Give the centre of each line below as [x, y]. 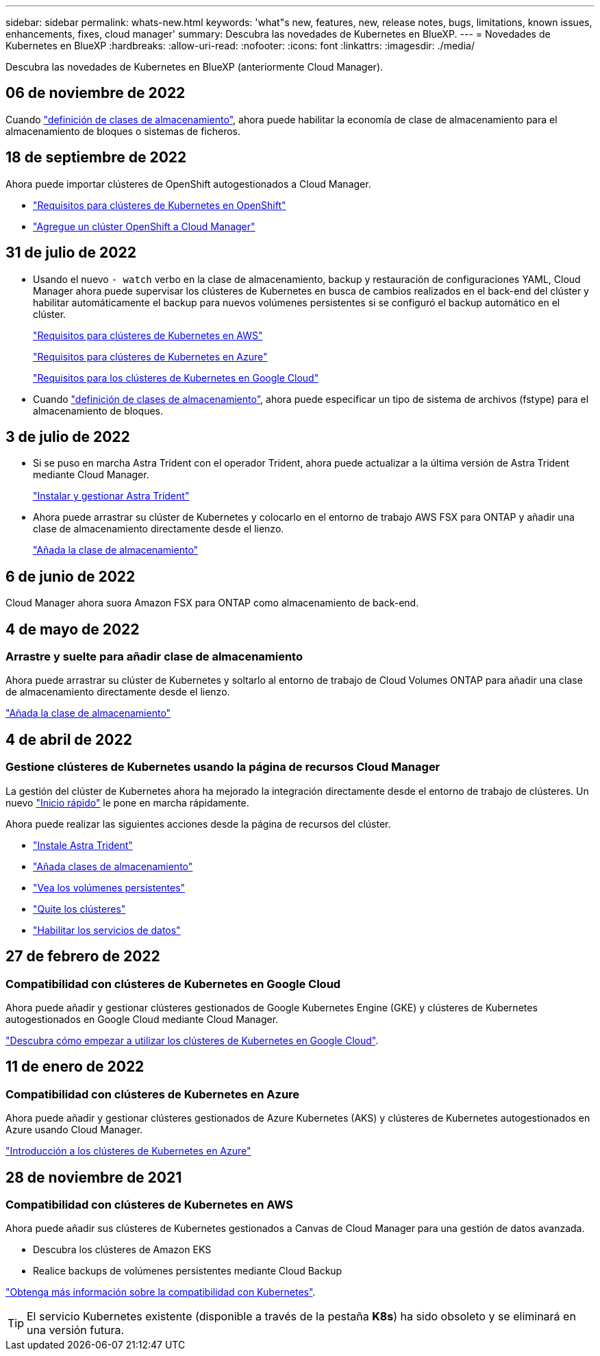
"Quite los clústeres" [79, 909]
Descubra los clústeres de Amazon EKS [122, 1250]
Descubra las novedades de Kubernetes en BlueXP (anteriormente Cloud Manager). [195, 67]
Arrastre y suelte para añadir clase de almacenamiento [154, 657]
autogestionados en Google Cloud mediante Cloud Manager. [142, 1019]
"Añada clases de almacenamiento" [113, 866]
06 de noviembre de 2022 [96, 93]
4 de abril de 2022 [69, 739]
